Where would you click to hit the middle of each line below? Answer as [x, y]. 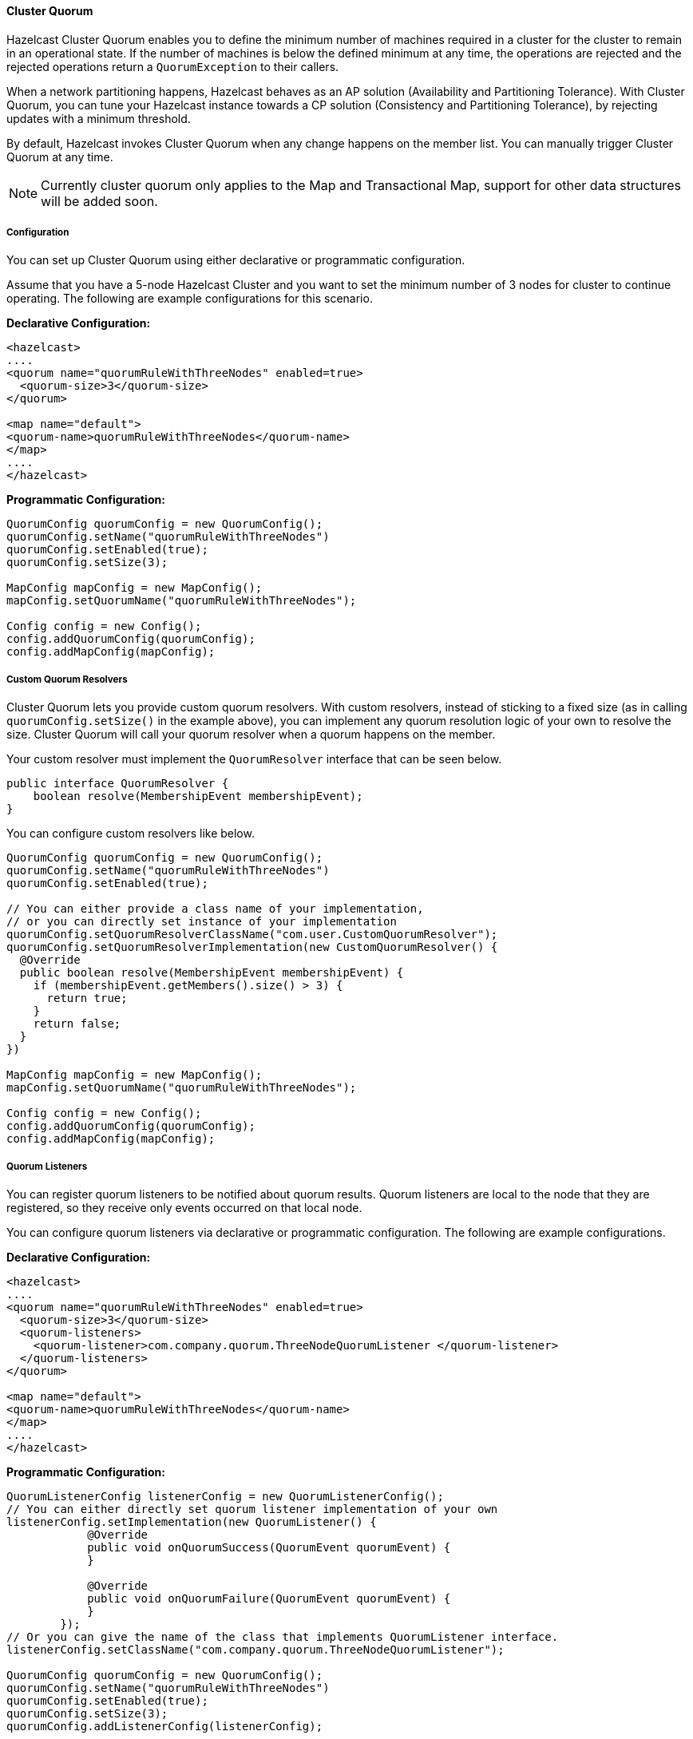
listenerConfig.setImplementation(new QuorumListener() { [192, 1521]
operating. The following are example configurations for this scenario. [190, 299]
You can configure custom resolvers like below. [131, 834]
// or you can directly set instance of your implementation [202, 922]
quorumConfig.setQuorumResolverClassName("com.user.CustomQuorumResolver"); [252, 935]
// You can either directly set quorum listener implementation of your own [252, 1509]
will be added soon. [99, 201]
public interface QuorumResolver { [118, 784]
